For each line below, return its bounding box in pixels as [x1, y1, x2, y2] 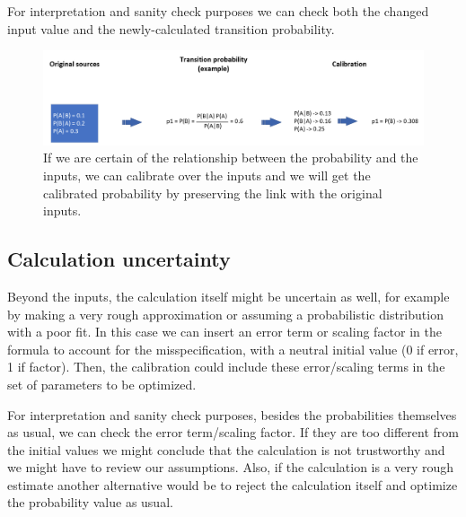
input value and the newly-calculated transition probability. [7, 19, 335, 38]
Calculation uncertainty [7, 245, 231, 273]
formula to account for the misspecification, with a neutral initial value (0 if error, [7, 339, 459, 358]
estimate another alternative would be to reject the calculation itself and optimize [7, 475, 458, 494]
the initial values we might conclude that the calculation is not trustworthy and [7, 440, 445, 459]
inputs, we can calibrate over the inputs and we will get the [43, 165, 371, 184]
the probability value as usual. [7, 493, 173, 512]
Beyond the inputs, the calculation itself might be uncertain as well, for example [7, 286, 450, 305]
